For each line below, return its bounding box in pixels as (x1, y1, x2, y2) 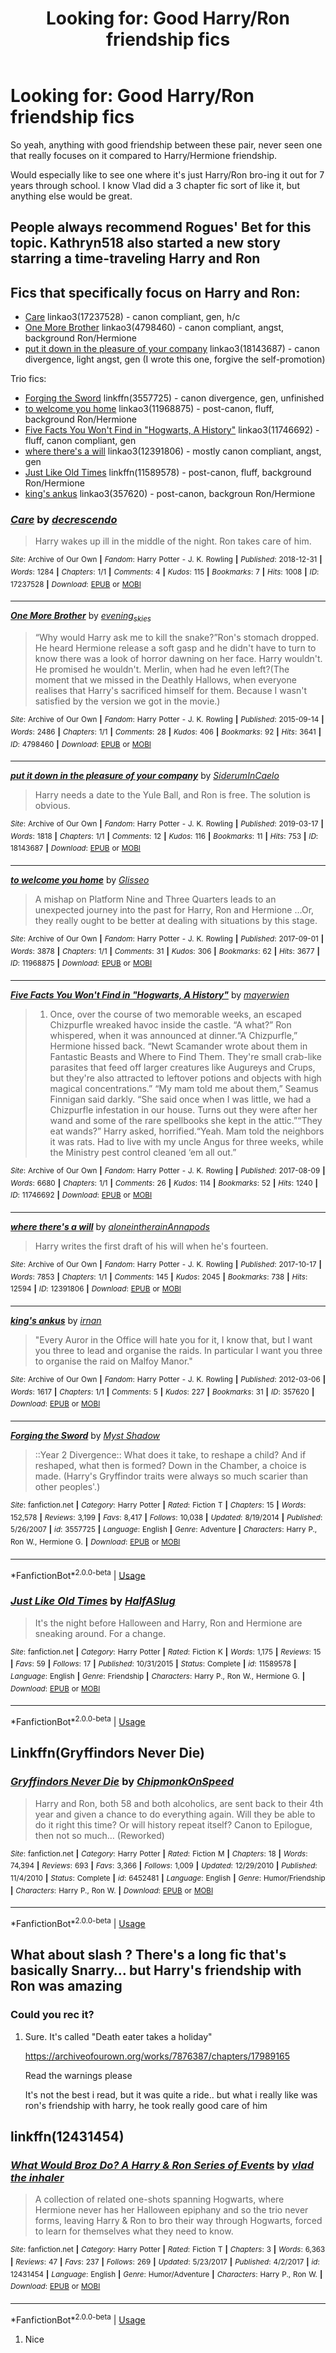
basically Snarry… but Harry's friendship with (10, 1962, 302, 1979)
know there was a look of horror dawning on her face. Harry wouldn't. (34, 653, 323, 665)
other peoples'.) (34, 1481, 101, 1493)
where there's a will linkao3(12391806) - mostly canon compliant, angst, (24, 445, 322, 457)
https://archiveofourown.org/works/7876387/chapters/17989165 (24, 2050, 290, 2062)
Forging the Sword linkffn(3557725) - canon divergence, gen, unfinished (24, 392, 325, 404)
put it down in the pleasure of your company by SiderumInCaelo (10, 770, 280, 782)
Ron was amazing (10, 1978, 123, 1995)
